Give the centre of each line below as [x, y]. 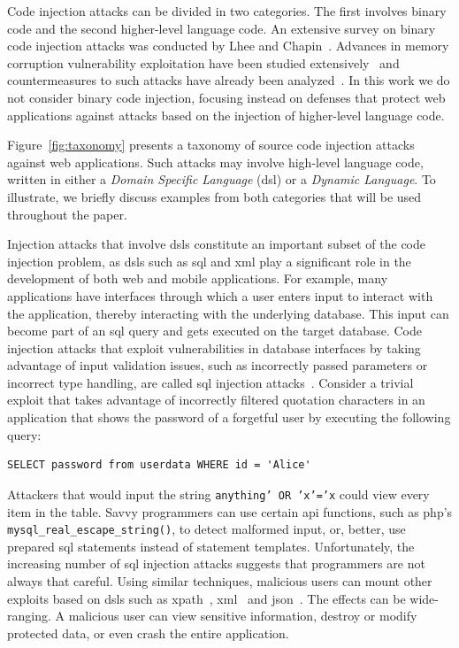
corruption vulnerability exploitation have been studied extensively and [203, 62]
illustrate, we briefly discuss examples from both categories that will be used [214, 196]
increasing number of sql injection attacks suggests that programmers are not [216, 563]
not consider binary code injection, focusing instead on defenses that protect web [226, 97]
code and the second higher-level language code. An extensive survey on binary [222, 28]
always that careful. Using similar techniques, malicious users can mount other [220, 580]
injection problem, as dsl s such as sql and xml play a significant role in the [209, 261]
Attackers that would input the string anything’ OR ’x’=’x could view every [218, 494]
